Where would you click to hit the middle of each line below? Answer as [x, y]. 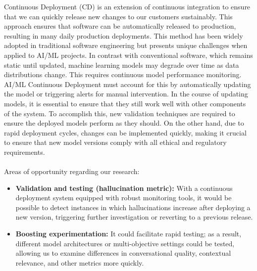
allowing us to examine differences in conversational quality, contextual [123, 253]
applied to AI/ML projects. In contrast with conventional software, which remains [128, 55]
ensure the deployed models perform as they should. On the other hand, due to [124, 123]
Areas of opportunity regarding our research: [72, 171]
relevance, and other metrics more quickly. [80, 262]
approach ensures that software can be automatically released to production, [120, 26]
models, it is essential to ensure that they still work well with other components [125, 103]
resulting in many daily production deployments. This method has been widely [124, 35]
